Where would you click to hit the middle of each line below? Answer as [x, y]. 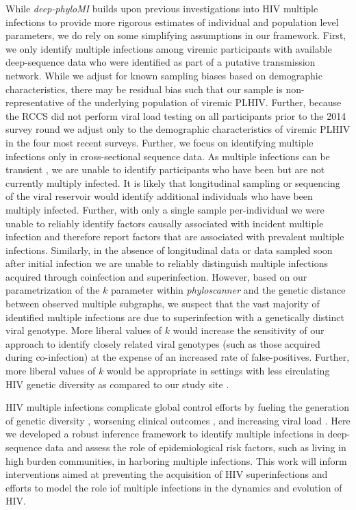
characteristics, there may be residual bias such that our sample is [144, 89]
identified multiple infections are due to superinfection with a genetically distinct [175, 317]
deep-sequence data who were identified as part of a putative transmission [161, 62]
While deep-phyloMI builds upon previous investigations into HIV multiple [162, 8]
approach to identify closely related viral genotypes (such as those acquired [163, 343]
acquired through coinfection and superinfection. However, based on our [156, 276]
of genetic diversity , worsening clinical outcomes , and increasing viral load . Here [178, 420]
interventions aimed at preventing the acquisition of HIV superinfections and [167, 474]
